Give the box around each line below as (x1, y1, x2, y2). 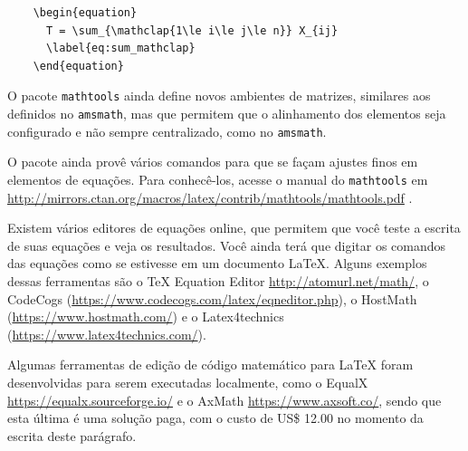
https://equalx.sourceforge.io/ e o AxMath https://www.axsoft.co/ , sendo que (7, 390, 442, 409)
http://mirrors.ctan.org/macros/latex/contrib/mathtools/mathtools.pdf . (7, 187, 413, 206)
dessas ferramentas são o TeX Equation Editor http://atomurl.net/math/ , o (7, 271, 429, 290)
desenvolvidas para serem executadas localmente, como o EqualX (7, 372, 368, 391)
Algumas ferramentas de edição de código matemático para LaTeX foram (7, 355, 414, 374)
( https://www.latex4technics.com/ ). (7, 324, 206, 343)
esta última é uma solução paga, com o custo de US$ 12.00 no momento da (7, 408, 424, 427)
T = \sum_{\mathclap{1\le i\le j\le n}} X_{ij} (45, 24, 339, 37)
